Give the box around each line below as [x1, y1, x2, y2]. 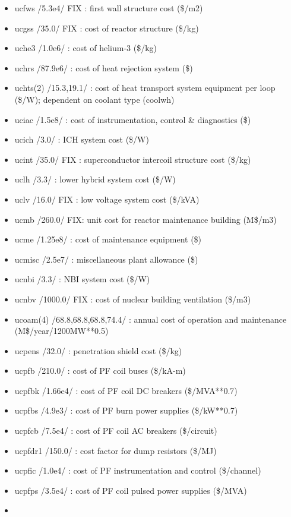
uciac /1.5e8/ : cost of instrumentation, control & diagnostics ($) [14, 113, 251, 125]
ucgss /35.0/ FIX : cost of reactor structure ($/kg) [14, 21, 199, 34]
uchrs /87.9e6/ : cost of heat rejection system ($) [14, 61, 193, 74]
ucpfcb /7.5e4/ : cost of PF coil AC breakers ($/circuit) [14, 424, 217, 437]
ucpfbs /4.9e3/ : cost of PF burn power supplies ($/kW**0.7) [14, 404, 238, 417]
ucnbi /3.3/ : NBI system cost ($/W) [14, 273, 150, 285]
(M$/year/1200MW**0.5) [14, 324, 109, 337]
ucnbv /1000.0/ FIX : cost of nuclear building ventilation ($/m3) [14, 292, 251, 305]
